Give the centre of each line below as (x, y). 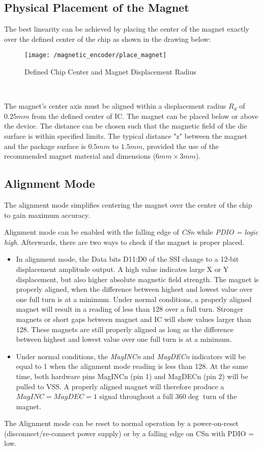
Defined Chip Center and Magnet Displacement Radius (110, 72)
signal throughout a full (136, 396)
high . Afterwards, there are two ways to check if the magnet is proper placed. (124, 242)
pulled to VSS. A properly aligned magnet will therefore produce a (120, 386)
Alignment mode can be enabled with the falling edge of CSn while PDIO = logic (131, 232)
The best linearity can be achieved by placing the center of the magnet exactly (127, 29)
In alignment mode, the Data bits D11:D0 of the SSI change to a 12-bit (127, 259)
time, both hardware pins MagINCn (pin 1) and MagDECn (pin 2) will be (132, 376)
